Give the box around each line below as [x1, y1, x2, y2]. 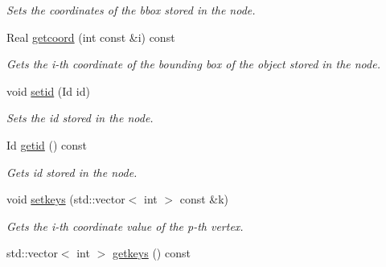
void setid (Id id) [6, 82, 90, 99]
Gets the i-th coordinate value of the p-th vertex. [6, 217, 244, 234]
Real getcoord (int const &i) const [6, 28, 175, 45]
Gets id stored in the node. [6, 163, 138, 180]
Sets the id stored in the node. [6, 109, 154, 126]
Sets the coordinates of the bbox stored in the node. [6, 2, 256, 18]
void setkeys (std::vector [6, 191, 125, 207]
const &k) [179, 191, 229, 207]
